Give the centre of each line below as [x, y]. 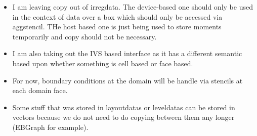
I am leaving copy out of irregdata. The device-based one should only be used [133, 7]
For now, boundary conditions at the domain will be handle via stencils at [127, 80]
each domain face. [40, 90]
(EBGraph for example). [50, 127]
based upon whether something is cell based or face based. [103, 63]
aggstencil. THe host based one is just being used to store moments [117, 27]
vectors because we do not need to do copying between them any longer [123, 117]
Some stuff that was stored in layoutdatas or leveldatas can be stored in [124, 107]
